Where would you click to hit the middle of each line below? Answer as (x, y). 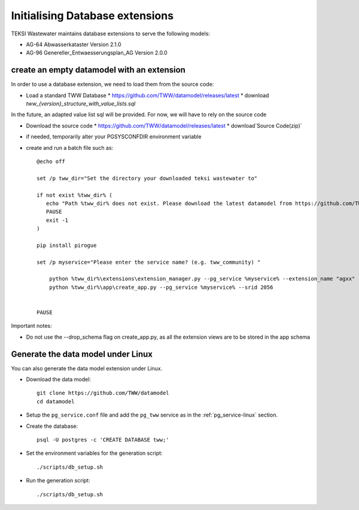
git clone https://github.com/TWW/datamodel (103, 393)
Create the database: (52, 426)
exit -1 (57, 220)
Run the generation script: (58, 481)
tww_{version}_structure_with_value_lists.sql (81, 104)
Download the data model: (58, 379)
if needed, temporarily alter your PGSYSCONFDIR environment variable (114, 137)
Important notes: (31, 326)
